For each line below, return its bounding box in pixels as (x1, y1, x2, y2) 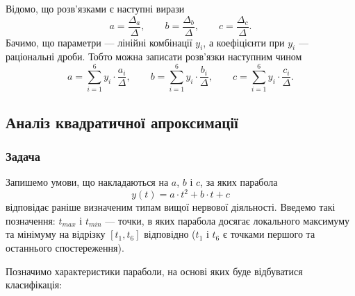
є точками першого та (222, 227, 315, 241)
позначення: (6, 213, 56, 227)
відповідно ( (144, 227, 196, 241)
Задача (6, 147, 41, 164)
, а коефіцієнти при (203, 35, 285, 49)
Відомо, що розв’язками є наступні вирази (6, 1, 185, 15)
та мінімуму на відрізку (6, 227, 106, 241)
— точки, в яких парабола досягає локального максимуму (105, 213, 350, 227)
